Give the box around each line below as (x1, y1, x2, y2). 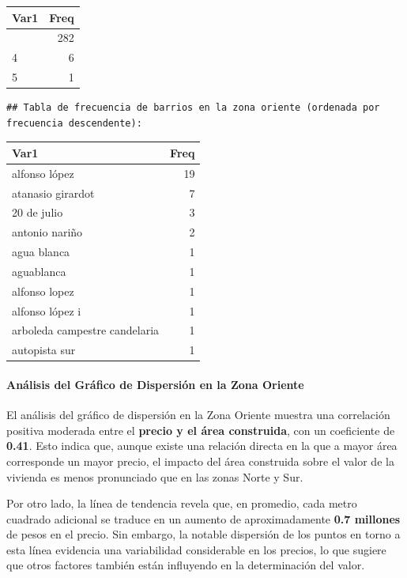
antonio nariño (12, 224, 83, 240)
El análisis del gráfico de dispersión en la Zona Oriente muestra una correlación (6, 406, 390, 423)
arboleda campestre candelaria (12, 322, 160, 338)
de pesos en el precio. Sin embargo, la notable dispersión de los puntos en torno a (6, 526, 401, 542)
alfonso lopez (12, 282, 74, 299)
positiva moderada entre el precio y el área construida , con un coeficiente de (6, 421, 395, 438)
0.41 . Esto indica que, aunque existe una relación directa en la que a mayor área (6, 437, 398, 454)
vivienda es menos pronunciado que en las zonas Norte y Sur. (6, 468, 303, 485)
